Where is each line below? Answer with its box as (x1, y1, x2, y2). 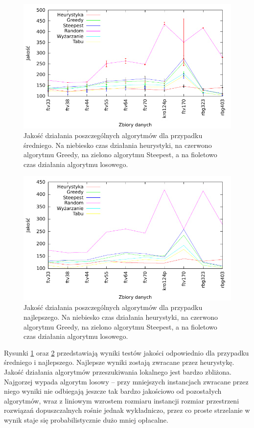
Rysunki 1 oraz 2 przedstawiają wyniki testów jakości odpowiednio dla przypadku (4, 347, 249, 357)
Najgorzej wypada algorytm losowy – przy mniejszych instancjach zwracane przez (4, 376, 249, 386)
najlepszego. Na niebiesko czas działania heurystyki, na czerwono (23, 311, 218, 322)
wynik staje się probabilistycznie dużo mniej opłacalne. (4, 414, 168, 425)
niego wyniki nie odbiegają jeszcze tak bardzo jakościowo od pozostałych (4, 386, 222, 396)
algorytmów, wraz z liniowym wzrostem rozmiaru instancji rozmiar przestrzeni (4, 395, 239, 405)
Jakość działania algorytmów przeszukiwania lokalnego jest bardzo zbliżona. (4, 366, 231, 377)
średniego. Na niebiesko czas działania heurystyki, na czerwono (23, 140, 212, 150)
